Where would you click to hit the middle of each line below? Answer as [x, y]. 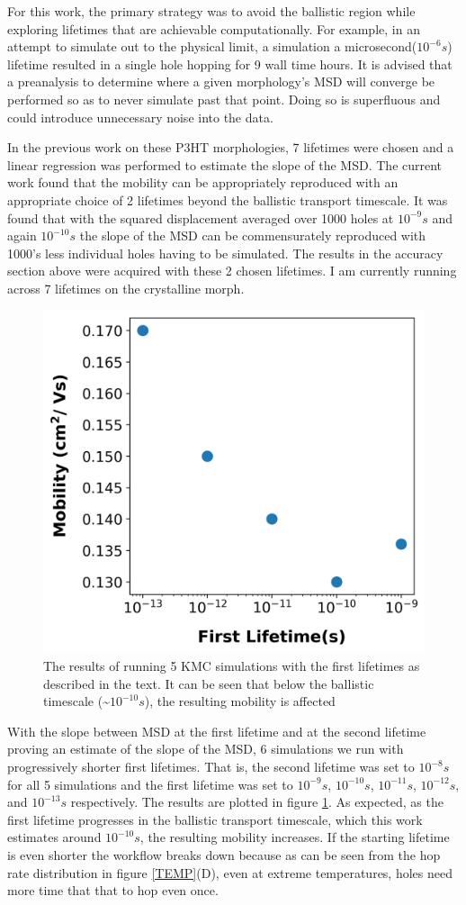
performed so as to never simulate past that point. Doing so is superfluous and [224, 99]
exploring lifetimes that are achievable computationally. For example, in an [214, 28]
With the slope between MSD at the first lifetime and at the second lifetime [217, 731]
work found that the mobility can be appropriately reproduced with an [203, 182]
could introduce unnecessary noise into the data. [140, 117]
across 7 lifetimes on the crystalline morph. [126, 288]
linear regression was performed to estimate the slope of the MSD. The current [225, 164]
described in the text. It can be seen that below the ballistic [209, 683]
